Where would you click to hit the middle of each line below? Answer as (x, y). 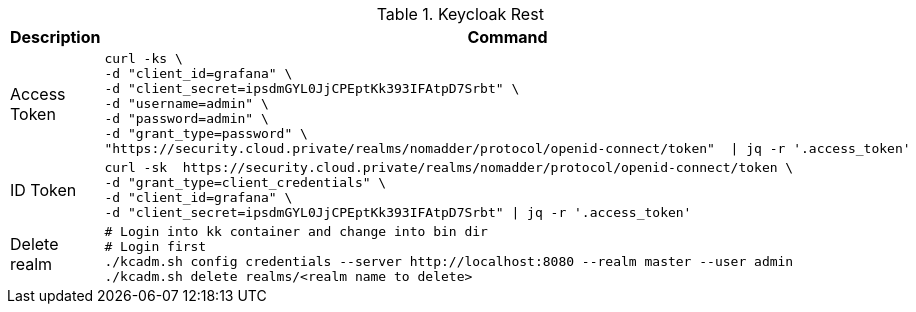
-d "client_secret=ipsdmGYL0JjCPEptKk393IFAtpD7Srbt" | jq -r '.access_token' (398, 212)
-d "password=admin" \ (186, 118)
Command (507, 37)
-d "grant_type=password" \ (206, 133)
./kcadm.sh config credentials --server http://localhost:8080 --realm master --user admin (449, 261)
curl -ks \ (143, 58)
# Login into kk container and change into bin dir (296, 231)
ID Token (43, 190)
